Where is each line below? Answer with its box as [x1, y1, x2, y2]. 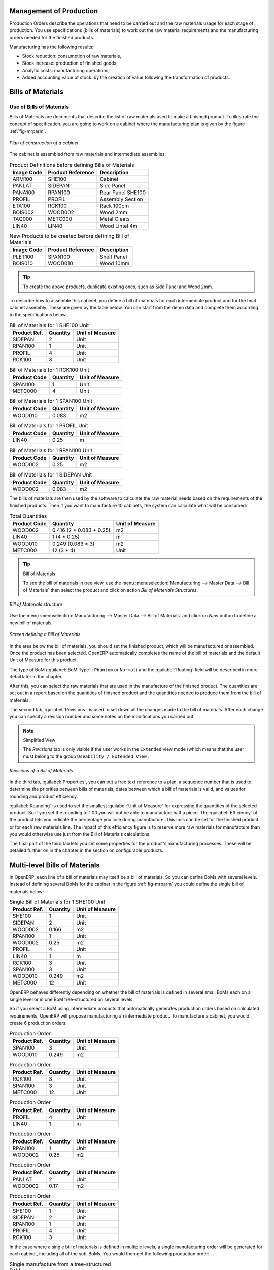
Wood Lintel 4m [99, 222, 138, 229]
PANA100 [12, 188, 35, 196]
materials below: [9, 888, 44, 894]
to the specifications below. [9, 311, 67, 317]
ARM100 [12, 175, 33, 182]
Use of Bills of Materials [9, 103, 70, 110]
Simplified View [23, 737, 56, 743]
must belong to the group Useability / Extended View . [23, 753, 150, 759]
